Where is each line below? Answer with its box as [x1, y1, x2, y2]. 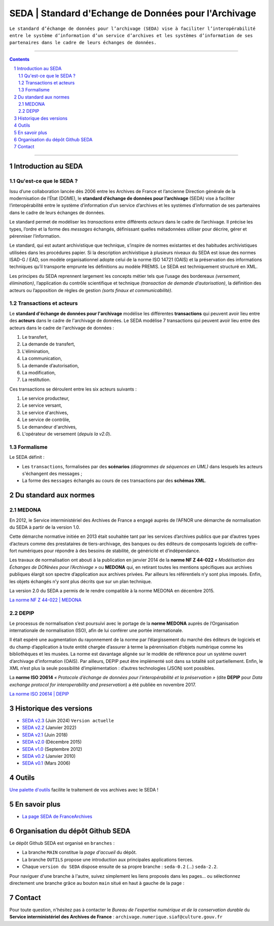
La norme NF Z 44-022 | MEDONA [9, 597, 82, 603]
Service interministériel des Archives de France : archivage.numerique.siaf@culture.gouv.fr [9, 914, 223, 920]
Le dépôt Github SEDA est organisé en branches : [9, 840, 115, 846]
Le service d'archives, [22, 409, 68, 416]
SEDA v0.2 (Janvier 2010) [22, 753, 76, 759]
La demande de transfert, [22, 341, 76, 347]
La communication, [22, 356, 62, 362]
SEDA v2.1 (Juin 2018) [22, 731, 68, 738]
